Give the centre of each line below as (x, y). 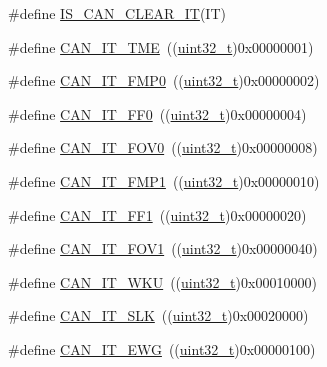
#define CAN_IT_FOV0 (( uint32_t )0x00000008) (163, 147)
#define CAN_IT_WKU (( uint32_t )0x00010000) (162, 281)
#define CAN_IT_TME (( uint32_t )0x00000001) (161, 46)
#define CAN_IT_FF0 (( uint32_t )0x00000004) (157, 113)
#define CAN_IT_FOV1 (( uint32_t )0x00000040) (163, 248)
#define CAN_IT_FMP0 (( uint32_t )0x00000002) (164, 80)
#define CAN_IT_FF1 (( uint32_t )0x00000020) (157, 214)
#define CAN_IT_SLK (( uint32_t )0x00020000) (158, 315)
